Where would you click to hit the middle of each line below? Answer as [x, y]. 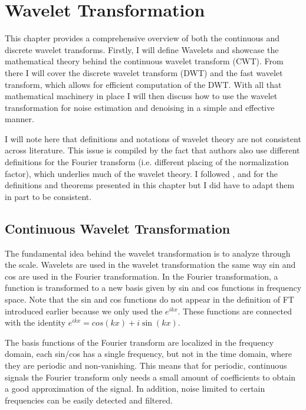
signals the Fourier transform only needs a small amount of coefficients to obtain [150, 377]
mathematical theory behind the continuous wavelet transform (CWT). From [144, 61]
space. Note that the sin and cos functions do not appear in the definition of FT [149, 299]
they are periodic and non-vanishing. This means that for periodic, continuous [146, 365]
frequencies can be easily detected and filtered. [89, 400]
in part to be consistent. [48, 196]
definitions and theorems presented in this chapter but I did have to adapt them [150, 185]
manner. [19, 119]
